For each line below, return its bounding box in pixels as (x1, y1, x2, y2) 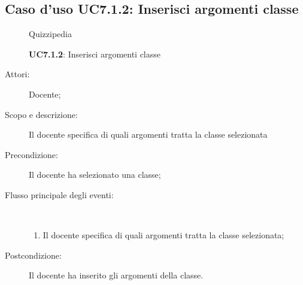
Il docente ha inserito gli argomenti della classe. (29, 269, 204, 281)
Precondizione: (5, 148, 58, 160)
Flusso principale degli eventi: (5, 188, 114, 201)
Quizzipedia (29, 28, 72, 40)
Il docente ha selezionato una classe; (29, 168, 161, 181)
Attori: (5, 68, 30, 80)
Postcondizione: (5, 248, 62, 261)
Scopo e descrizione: (5, 108, 78, 120)
